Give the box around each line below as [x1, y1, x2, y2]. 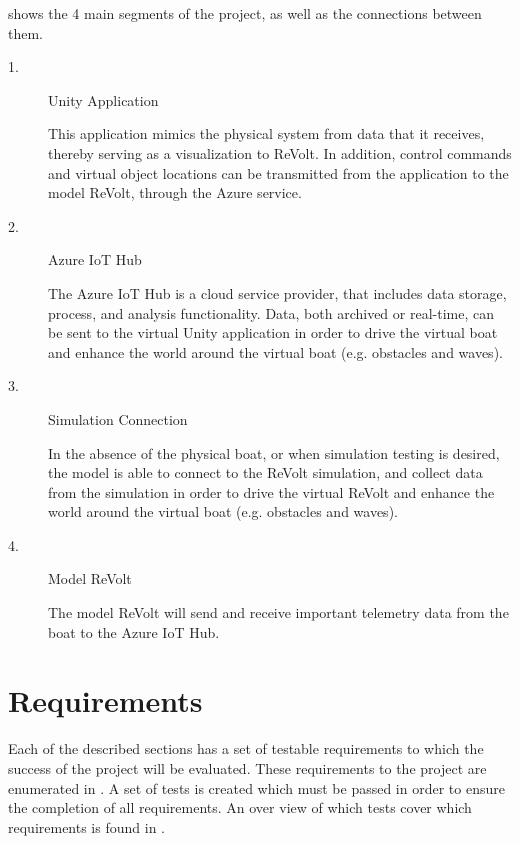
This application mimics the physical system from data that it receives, [48, 123, 485, 144]
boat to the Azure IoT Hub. [48, 621, 220, 642]
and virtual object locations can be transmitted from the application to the [48, 162, 509, 183]
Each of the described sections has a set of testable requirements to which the [8, 738, 484, 759]
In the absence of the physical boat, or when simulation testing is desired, [48, 442, 500, 463]
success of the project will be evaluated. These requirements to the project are [8, 757, 487, 778]
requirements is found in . [8, 816, 165, 837]
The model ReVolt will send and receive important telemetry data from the [48, 602, 509, 623]
